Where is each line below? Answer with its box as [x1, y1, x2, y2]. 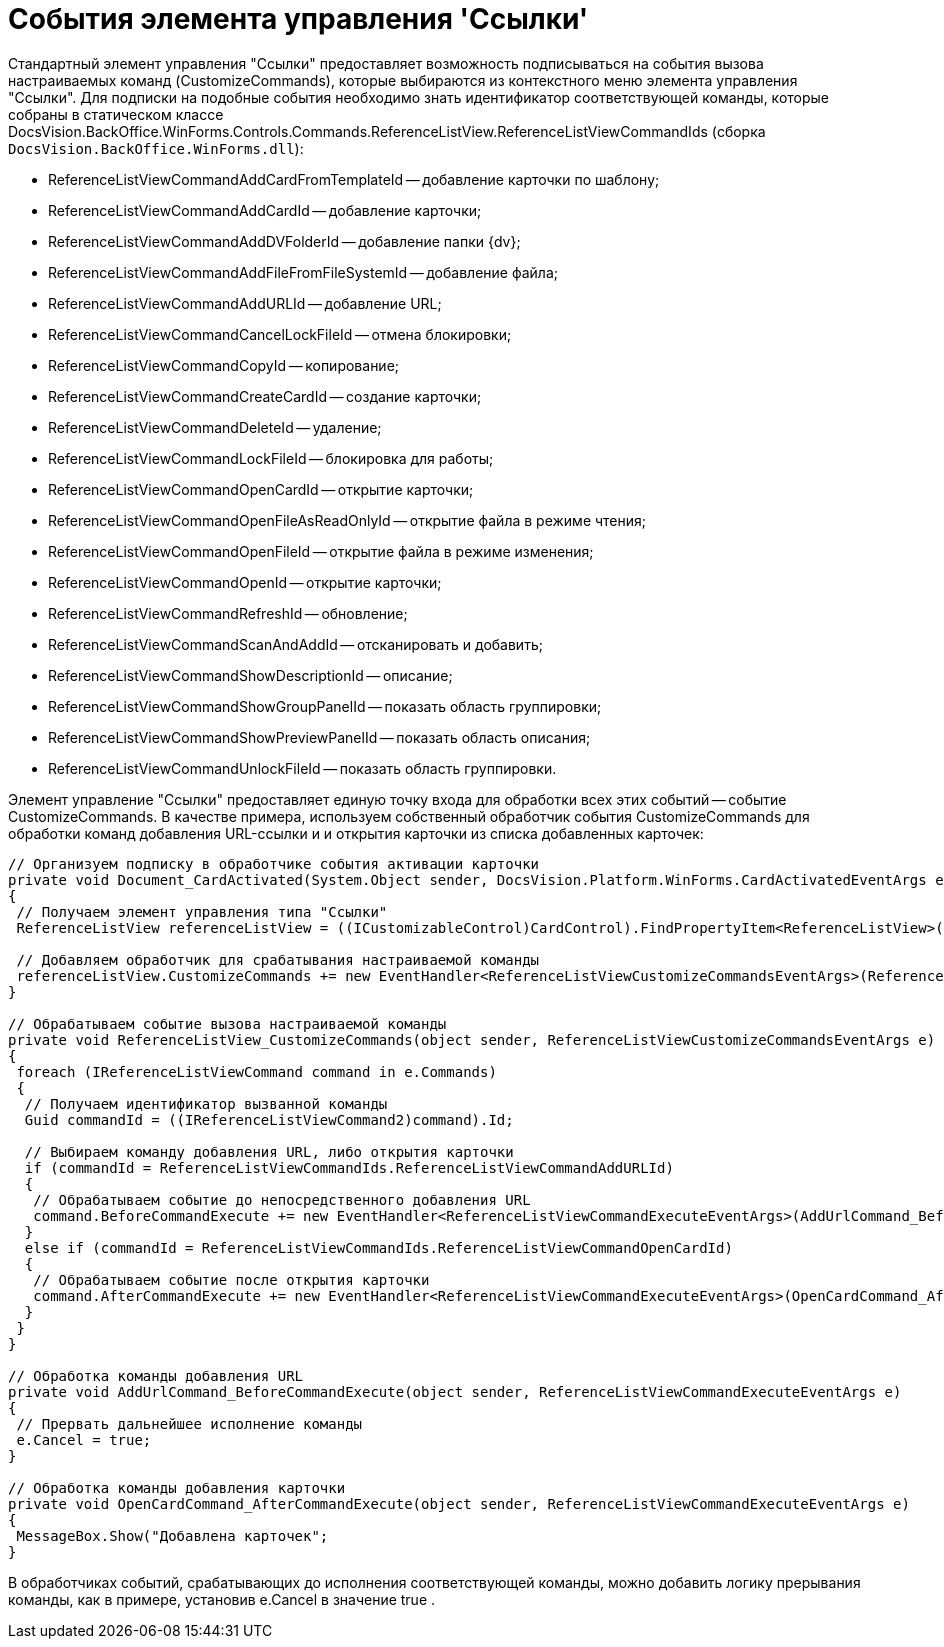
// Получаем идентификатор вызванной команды [24, 1095, 388, 1112]
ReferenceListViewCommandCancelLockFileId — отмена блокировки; [48, 325, 512, 343]
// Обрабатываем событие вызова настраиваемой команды [8, 1015, 447, 1032]
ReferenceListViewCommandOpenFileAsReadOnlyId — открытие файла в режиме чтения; [48, 511, 647, 529]
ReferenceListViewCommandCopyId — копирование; [48, 356, 400, 374]
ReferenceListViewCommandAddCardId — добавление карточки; [48, 201, 482, 219]
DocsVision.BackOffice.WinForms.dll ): [8, 139, 304, 157]
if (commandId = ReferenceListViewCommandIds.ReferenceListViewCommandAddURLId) [24, 1159, 674, 1176]
